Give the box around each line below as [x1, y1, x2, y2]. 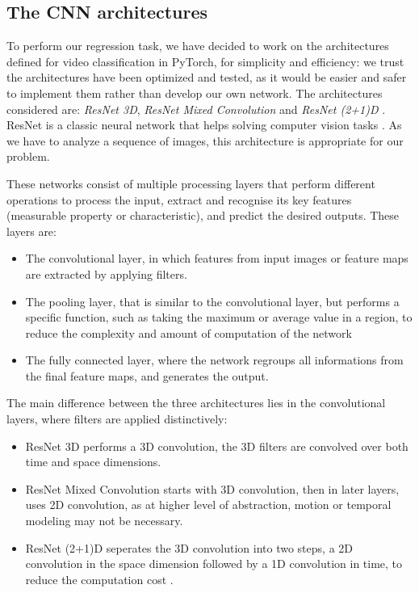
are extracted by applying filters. [25, 265, 187, 282]
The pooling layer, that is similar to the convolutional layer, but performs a [25, 292, 400, 309]
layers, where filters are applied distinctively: [6, 410, 228, 427]
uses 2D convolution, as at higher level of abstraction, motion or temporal [25, 496, 392, 513]
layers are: [6, 222, 57, 239]
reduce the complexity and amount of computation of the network [25, 324, 352, 341]
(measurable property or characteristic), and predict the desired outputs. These [6, 207, 400, 224]
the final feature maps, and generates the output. [25, 367, 269, 384]
